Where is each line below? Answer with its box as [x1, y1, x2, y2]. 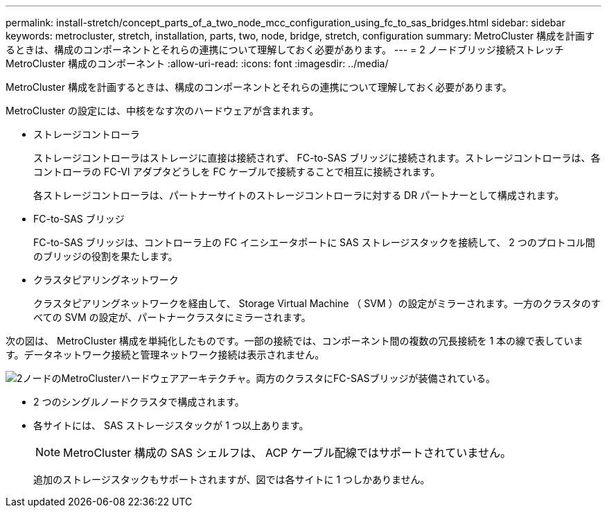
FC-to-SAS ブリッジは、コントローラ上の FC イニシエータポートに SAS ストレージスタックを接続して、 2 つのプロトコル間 [33, 236, 595, 248]
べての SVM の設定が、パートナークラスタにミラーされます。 [33, 311, 311, 323]
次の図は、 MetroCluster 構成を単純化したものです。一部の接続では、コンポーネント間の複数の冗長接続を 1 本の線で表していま [6, 335, 583, 347]
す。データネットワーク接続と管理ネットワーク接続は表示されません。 [6, 349, 325, 360]
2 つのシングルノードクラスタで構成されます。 [33, 396, 245, 408]
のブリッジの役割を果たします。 [33, 250, 178, 262]
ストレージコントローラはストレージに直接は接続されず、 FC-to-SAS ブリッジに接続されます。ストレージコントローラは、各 [33, 152, 601, 164]
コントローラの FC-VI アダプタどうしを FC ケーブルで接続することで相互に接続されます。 [33, 166, 441, 177]
